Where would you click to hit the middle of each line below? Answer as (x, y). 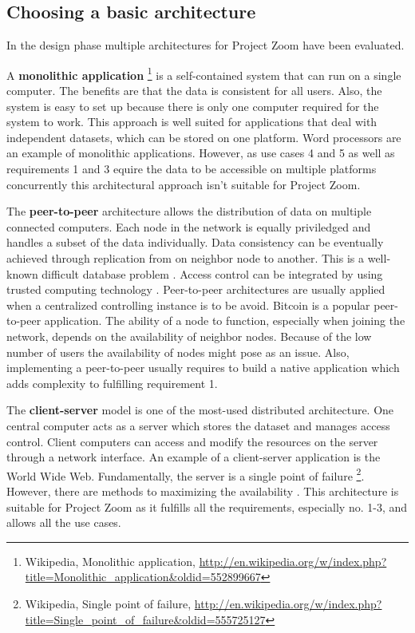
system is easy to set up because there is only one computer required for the (193, 106)
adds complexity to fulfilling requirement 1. (112, 383)
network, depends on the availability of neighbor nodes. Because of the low (189, 336)
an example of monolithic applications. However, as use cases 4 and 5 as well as (201, 153)
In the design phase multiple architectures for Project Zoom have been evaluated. (206, 45)
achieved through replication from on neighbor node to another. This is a (185, 257)
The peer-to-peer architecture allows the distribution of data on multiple (189, 211)
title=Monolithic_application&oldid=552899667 (143, 577)
